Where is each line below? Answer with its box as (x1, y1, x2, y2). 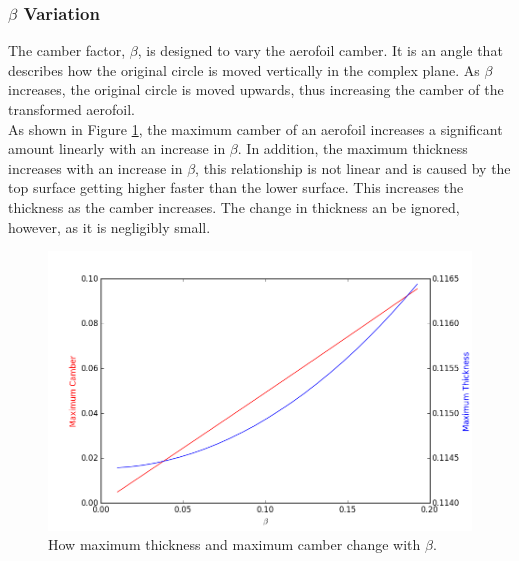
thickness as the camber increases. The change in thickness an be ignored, (8, 196, 460, 217)
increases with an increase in (8, 157, 183, 178)
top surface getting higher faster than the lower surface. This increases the (8, 177, 464, 198)
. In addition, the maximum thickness (237, 138, 468, 159)
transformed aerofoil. (8, 99, 135, 119)
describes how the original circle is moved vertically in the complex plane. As (8, 59, 480, 80)
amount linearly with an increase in (8, 138, 226, 159)
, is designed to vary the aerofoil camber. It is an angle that (137, 40, 503, 61)
